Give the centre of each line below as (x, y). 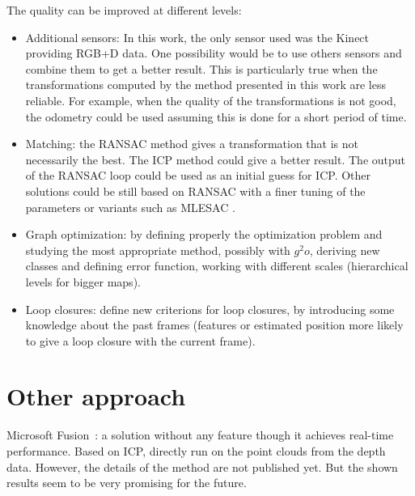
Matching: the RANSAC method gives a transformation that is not (192, 144)
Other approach (96, 396)
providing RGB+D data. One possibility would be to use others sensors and (214, 53)
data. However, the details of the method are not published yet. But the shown (202, 466)
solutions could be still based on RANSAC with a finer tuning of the (195, 191)
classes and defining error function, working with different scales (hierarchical (217, 266)
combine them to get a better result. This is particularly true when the (201, 68)
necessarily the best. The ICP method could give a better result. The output (216, 159)
